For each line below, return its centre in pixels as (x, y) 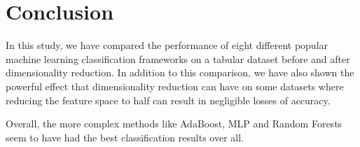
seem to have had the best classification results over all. (125, 137)
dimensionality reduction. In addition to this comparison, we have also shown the (180, 72)
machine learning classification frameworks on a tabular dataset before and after (178, 58)
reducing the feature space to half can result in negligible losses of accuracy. (168, 100)
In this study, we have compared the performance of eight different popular (167, 45)
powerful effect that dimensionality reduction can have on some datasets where (175, 86)
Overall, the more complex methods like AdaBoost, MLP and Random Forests (174, 124)
